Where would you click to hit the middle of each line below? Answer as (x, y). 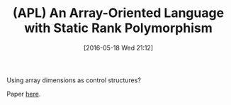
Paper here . (24, 94)
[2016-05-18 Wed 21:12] (118, 48)
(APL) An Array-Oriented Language (118, 13)
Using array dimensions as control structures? (74, 80)
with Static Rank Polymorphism (118, 28)
